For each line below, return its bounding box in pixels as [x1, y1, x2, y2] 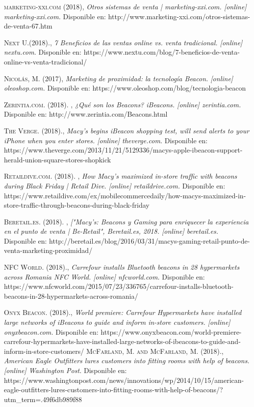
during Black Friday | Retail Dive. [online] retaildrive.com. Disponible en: [4, 180, 226, 190]
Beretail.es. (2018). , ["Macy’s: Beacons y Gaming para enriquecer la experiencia [4, 216, 249, 226]
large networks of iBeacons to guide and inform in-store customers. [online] [4, 317, 230, 327]
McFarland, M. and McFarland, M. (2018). [86, 345, 222, 356]
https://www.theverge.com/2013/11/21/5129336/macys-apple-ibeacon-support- [4, 145, 243, 155]
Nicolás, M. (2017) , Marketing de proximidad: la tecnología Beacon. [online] [4, 73, 233, 83]
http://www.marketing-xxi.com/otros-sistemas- [108, 11, 250, 21]
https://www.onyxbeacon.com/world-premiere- [101, 326, 242, 337]
